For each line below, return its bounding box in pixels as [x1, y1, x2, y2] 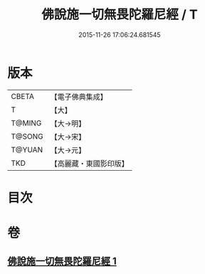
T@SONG [11, 131, 44, 141]
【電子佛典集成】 [50, 92, 108, 102]
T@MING [11, 118, 42, 128]
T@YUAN [11, 144, 43, 154]
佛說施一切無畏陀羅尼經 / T [41, 6, 198, 23]
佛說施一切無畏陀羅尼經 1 [7, 255, 117, 268]
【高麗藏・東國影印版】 [50, 158, 130, 168]
